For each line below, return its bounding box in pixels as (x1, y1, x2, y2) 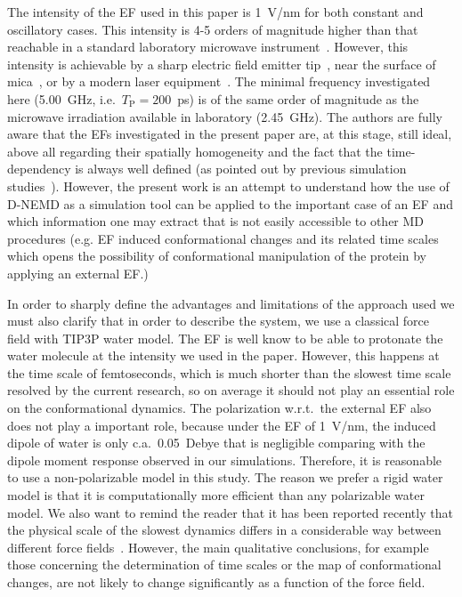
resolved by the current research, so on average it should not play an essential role (7, 381, 455, 399)
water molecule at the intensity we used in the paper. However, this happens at (7, 346, 440, 365)
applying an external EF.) (7, 263, 149, 282)
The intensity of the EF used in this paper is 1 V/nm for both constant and (7, 3, 424, 20)
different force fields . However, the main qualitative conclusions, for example (7, 537, 429, 556)
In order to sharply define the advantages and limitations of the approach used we (7, 294, 455, 312)
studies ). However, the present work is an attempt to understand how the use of (7, 176, 450, 195)
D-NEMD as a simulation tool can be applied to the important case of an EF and (7, 194, 453, 213)
